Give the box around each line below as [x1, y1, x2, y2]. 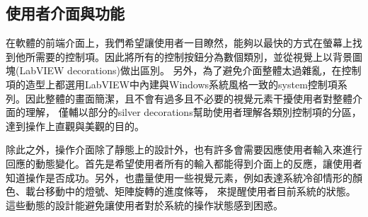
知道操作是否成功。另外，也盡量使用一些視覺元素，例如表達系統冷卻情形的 [6, 170, 352, 184]
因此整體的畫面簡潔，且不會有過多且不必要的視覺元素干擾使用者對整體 [25, 90, 352, 105]
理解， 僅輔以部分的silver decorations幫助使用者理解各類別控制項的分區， [25, 105, 362, 119]
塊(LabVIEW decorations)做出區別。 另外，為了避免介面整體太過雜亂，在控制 [6, 63, 362, 78]
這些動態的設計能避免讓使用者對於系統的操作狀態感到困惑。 [6, 197, 283, 212]
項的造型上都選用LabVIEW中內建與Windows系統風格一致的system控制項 [6, 76, 338, 91]
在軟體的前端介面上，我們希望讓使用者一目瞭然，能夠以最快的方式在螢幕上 [6, 35, 352, 50]
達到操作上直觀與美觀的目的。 [6, 118, 144, 133]
